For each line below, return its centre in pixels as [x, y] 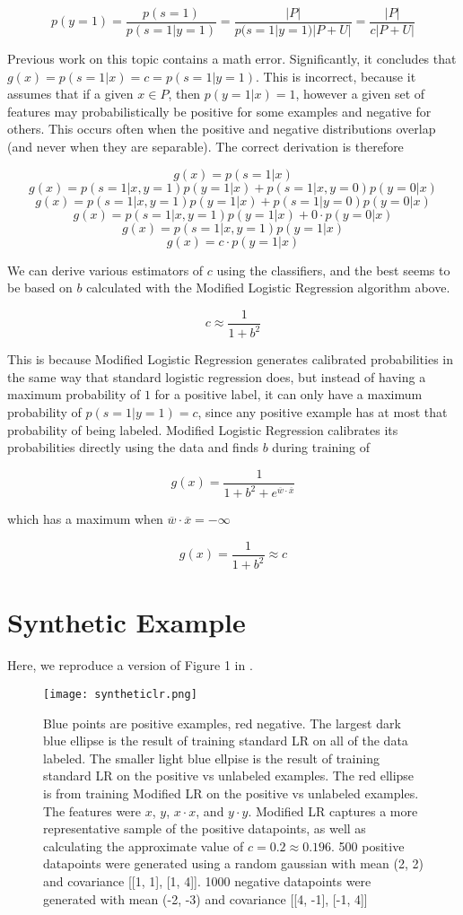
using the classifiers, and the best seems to [333, 270]
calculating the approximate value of [144, 845]
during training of [321, 447]
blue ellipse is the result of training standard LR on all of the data [226, 741]
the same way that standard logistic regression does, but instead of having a [217, 376]
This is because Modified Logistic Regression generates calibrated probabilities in [230, 359]
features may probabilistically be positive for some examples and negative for [219, 111]
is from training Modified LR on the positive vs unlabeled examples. [231, 793]
